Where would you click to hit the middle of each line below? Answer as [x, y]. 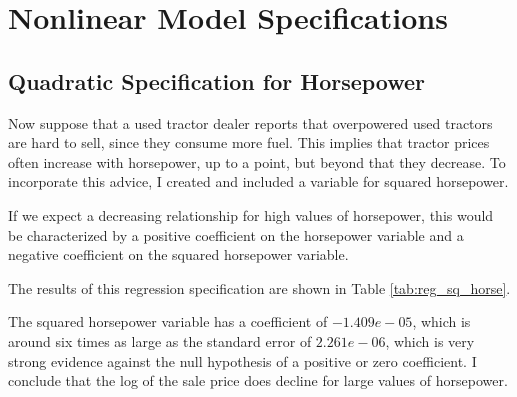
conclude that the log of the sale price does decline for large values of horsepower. [258, 380]
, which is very [430, 340]
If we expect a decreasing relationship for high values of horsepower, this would [251, 214]
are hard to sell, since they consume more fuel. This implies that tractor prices [249, 142]
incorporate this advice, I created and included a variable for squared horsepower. [258, 181]
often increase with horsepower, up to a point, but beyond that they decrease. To [257, 161]
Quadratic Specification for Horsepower [217, 80]
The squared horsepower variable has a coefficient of [168, 321]
